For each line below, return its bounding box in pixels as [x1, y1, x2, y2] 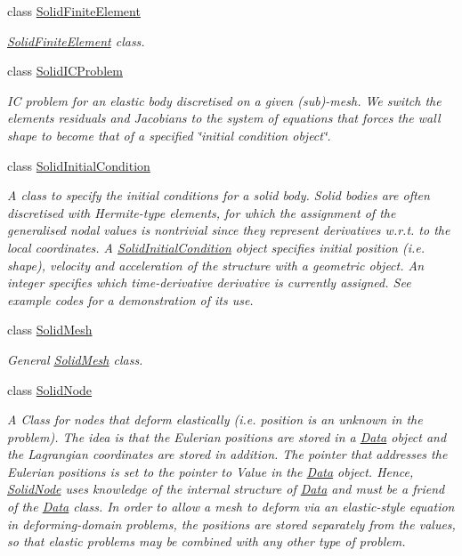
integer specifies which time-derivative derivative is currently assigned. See [7, 273, 411, 292]
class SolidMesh [7, 320, 93, 339]
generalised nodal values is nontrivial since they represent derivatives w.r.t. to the [7, 221, 450, 239]
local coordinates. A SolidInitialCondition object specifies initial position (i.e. [7, 238, 426, 256]
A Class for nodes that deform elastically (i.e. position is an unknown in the [7, 410, 423, 429]
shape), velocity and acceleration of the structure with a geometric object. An [7, 255, 425, 274]
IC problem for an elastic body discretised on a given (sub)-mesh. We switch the [7, 91, 442, 109]
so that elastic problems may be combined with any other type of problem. [7, 532, 406, 551]
